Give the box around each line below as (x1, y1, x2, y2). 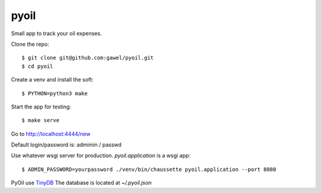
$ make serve (21, 117, 60, 124)
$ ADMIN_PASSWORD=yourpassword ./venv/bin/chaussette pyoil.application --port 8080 (21, 166, 277, 173)
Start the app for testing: (11, 103, 72, 110)
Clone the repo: (11, 41, 49, 48)
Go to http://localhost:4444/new (11, 130, 91, 137)
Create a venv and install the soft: (11, 76, 94, 83)
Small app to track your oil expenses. (11, 30, 102, 37)
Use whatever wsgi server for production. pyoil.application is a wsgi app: (11, 152, 191, 159)
